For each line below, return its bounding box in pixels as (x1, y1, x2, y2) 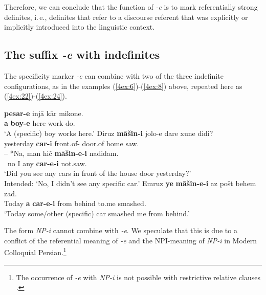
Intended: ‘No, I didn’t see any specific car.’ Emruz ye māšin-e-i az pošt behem (4, 177, 256, 188)
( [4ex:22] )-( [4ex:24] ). (4, 90, 67, 101)
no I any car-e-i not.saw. (7, 157, 87, 168)
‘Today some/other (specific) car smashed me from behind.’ (4, 208, 190, 218)
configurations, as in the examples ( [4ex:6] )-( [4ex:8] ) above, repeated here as (4, 80, 242, 91)
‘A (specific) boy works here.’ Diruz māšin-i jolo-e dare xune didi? (4, 127, 213, 138)
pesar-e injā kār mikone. (4, 107, 83, 118)
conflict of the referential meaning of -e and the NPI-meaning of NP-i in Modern (4, 235, 257, 245)
